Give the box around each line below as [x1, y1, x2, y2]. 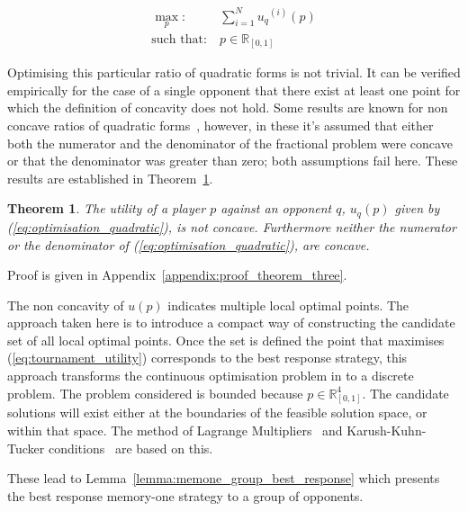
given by [394, 199, 440, 218]
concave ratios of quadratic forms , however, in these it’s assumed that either [7, 116, 434, 135]
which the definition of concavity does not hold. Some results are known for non [7, 98, 448, 117]
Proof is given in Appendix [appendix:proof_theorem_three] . [7, 265, 347, 284]
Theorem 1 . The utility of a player [7, 199, 206, 218]
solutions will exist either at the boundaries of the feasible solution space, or [7, 403, 427, 422]
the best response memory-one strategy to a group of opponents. [7, 486, 364, 505]
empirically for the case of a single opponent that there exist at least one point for [7, 80, 461, 99]
